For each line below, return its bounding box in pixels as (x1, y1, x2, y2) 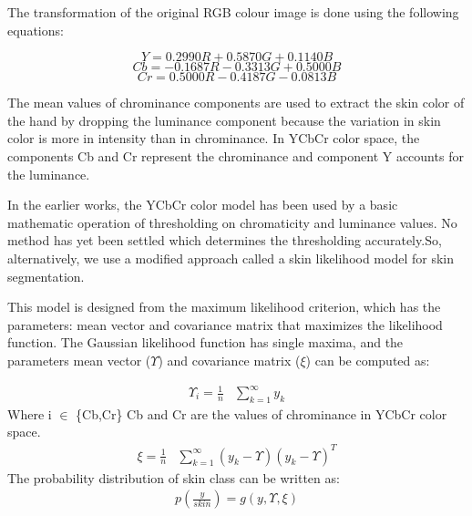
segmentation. (7, 266, 85, 285)
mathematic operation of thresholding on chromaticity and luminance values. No (7, 212, 457, 232)
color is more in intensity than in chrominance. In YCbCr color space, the (7, 129, 420, 148)
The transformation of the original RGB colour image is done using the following (7, 3, 459, 21)
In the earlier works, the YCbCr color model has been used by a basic (7, 195, 398, 214)
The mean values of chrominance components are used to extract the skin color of (7, 93, 465, 112)
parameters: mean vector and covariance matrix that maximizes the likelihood (7, 315, 443, 334)
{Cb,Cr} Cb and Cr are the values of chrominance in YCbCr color (76, 404, 447, 423)
